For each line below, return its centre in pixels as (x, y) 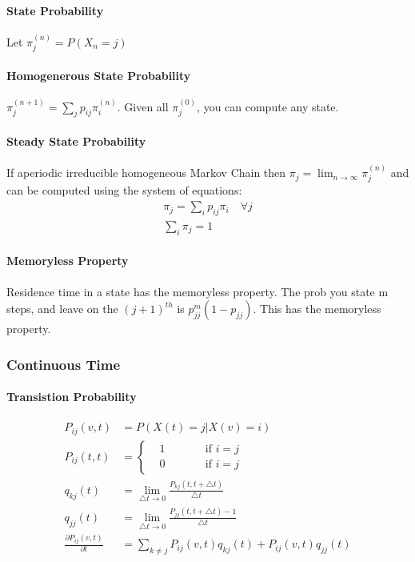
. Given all (143, 106)
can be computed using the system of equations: (124, 190)
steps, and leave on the (62, 309)
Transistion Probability (72, 397)
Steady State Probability (76, 141)
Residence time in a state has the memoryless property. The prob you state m (198, 291)
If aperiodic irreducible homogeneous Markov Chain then (146, 173)
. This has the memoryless (317, 309)
